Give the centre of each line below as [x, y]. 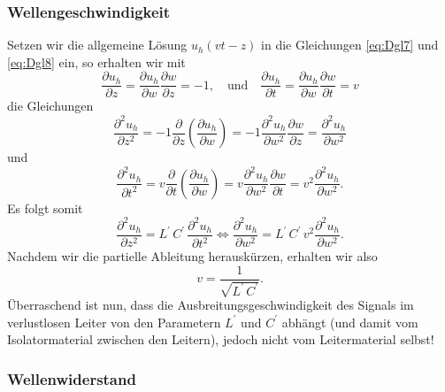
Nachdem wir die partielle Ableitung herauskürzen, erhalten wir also [192, 256]
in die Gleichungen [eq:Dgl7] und [350, 45]
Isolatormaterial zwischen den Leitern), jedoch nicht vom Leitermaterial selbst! [221, 339]
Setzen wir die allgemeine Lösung [97, 45]
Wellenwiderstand [72, 378]
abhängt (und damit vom [350, 322]
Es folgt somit [45, 208]
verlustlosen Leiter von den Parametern [114, 322]
